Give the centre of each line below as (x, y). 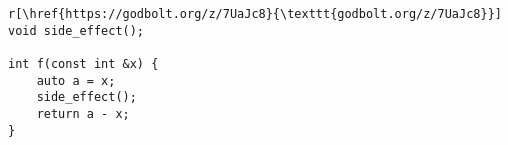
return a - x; (83, 113)
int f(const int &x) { (83, 63)
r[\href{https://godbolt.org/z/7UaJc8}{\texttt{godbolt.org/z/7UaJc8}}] (255, 14)
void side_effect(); (76, 30)
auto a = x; (76, 80)
